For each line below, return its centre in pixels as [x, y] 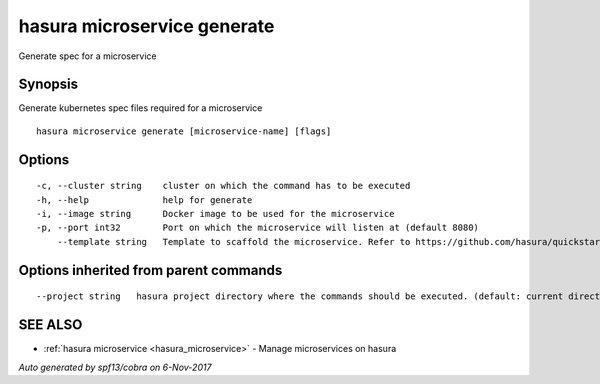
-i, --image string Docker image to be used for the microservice [215, 214]
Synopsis [48, 84]
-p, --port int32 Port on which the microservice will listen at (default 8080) [258, 228]
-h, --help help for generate [144, 199]
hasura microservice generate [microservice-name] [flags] [184, 131]
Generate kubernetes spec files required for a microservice [140, 108]
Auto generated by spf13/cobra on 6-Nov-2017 [115, 367]
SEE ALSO [50, 325]
